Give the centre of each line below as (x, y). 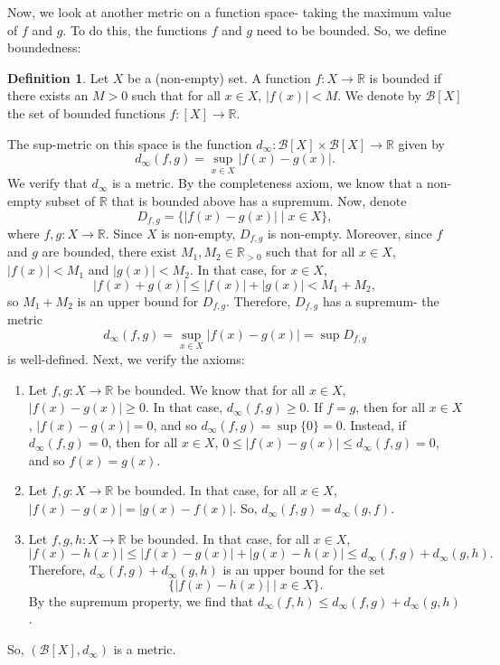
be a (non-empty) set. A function (219, 77)
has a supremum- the (381, 300)
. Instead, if (374, 424)
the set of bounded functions (86, 112)
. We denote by (379, 95)
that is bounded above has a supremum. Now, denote (259, 200)
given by (421, 143)
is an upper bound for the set (304, 570)
